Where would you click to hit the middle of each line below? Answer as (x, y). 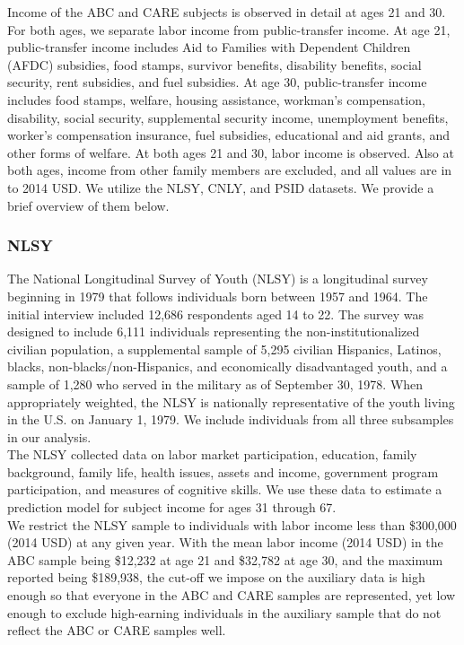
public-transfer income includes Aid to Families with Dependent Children (209, 47)
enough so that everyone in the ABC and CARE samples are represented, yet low (232, 595)
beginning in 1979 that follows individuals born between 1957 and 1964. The (218, 296)
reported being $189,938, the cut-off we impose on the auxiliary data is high (216, 577)
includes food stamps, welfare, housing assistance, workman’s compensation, (216, 99)
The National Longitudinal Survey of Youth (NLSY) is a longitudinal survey (218, 279)
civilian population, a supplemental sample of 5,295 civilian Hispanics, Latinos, (224, 349)
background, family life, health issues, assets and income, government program (223, 471)
